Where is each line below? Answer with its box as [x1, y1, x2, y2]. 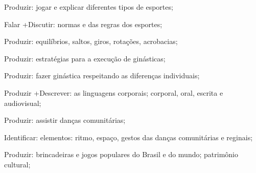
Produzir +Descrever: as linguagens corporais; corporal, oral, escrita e [4, 87, 223, 98]
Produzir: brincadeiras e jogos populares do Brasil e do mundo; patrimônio [4, 149, 238, 160]
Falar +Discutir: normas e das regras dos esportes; [4, 18, 162, 29]
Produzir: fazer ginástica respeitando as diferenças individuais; [4, 70, 200, 81]
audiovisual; [4, 97, 41, 108]
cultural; [4, 159, 31, 169]
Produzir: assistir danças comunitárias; [4, 115, 126, 125]
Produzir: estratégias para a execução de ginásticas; [4, 53, 166, 63]
